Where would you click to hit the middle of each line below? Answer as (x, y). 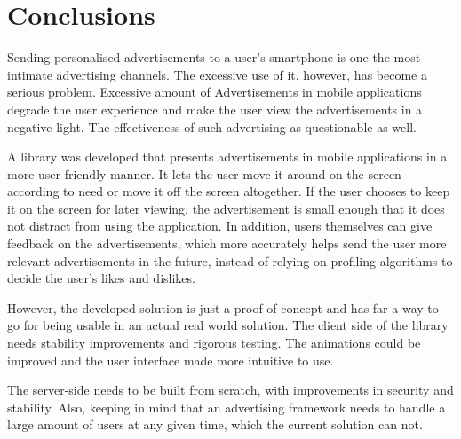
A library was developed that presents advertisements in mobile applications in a (227, 157)
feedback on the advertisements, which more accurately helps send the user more (227, 243)
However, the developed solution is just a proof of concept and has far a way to (223, 307)
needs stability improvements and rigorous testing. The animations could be (214, 343)
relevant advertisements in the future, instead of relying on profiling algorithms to (230, 260)
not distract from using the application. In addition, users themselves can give (220, 226)
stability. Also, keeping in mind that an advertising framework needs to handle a (227, 407)
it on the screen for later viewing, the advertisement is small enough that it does (226, 208)
